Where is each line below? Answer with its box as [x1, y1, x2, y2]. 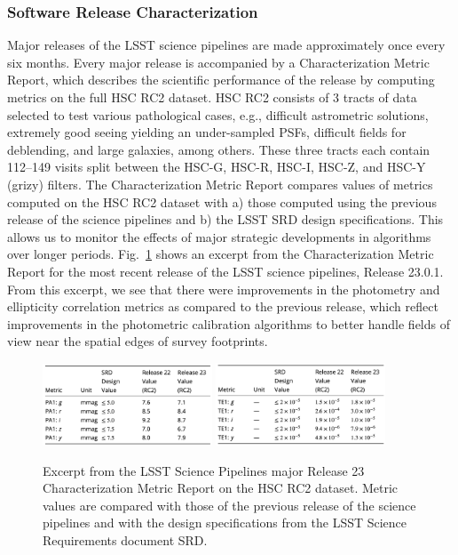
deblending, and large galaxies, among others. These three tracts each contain [7, 140, 430, 158]
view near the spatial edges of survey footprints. [7, 332, 268, 350]
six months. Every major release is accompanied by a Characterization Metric [7, 52, 430, 71]
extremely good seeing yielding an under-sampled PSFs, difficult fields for [7, 123, 407, 141]
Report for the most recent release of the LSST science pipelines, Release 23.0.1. [7, 261, 444, 280]
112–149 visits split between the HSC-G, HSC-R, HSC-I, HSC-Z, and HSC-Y [7, 157, 426, 176]
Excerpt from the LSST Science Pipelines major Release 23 [43, 461, 365, 479]
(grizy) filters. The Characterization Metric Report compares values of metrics [7, 174, 433, 193]
